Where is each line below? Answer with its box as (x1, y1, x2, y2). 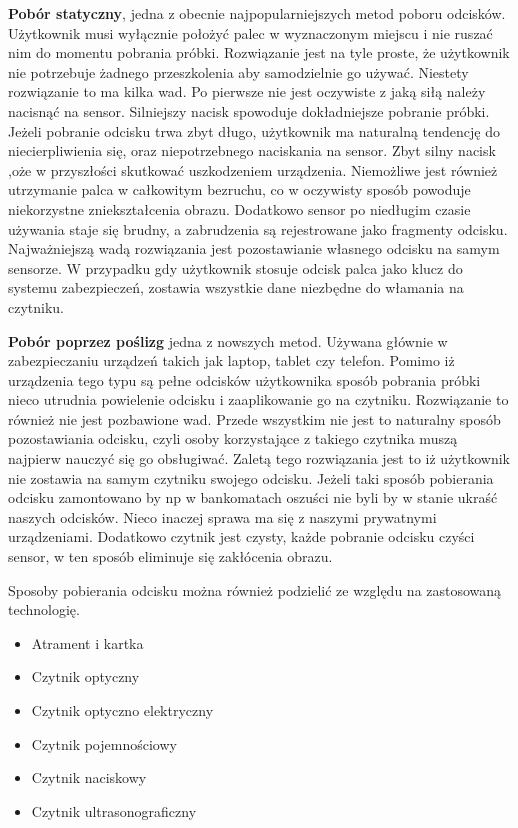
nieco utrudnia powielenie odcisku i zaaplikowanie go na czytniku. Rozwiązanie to (8, 389, 509, 410)
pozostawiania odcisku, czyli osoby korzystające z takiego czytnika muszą (8, 428, 458, 449)
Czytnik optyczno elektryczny (31, 700, 214, 720)
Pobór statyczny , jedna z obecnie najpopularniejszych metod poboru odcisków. (8, 3, 506, 23)
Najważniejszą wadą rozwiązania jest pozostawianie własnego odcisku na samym (8, 238, 500, 259)
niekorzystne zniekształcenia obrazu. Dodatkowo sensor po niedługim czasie (8, 198, 471, 219)
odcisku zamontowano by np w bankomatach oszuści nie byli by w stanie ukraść (8, 487, 498, 508)
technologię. (8, 599, 80, 620)
